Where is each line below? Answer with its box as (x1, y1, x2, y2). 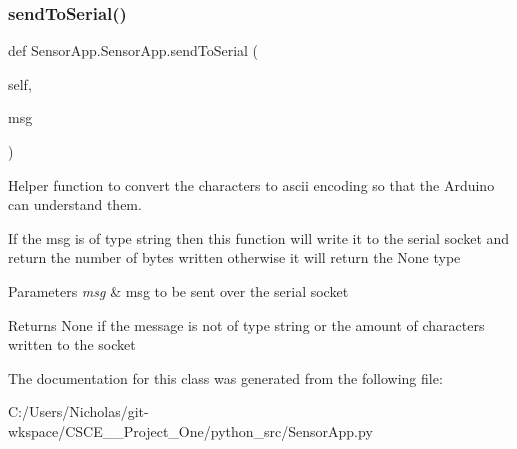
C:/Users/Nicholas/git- (8, 401, 149, 422)
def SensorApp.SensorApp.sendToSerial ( (8, 40, 259, 61)
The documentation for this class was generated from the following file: (8, 367, 443, 388)
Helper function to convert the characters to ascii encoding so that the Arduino (8, 174, 495, 195)
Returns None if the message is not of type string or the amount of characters (8, 314, 485, 335)
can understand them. (8, 194, 142, 215)
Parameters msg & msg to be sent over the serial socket (8, 280, 349, 301)
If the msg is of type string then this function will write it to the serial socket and (8, 227, 510, 248)
